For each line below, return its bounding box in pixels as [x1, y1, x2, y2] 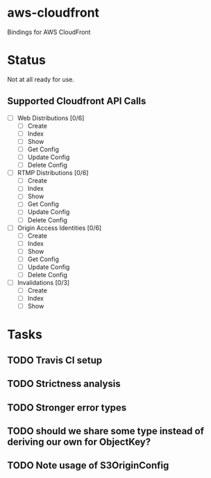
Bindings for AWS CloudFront [7, 28, 91, 36]
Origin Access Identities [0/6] [17, 224, 102, 232]
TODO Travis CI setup [7, 354, 103, 366]
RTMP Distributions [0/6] [17, 169, 89, 177]
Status [7, 52, 47, 68]
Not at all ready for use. [7, 75, 75, 83]
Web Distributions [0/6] [17, 113, 85, 122]
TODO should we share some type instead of [7, 425, 205, 437]
